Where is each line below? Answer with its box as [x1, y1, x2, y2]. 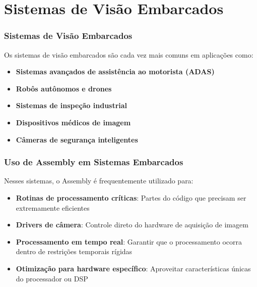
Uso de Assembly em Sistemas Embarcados [4, 156, 183, 168]
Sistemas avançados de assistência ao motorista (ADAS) [16, 66, 215, 77]
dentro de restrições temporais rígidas [16, 246, 133, 257]
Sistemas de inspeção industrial [16, 100, 127, 111]
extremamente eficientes [16, 202, 90, 213]
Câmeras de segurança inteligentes [16, 134, 138, 145]
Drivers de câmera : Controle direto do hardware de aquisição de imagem [16, 219, 248, 230]
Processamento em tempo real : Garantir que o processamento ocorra [16, 236, 242, 247]
